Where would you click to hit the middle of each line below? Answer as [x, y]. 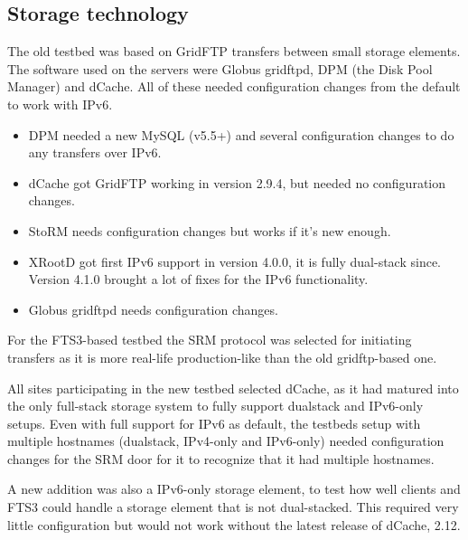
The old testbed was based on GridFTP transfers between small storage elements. [234, 51]
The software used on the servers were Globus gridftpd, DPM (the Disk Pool [220, 68]
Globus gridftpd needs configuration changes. [153, 309]
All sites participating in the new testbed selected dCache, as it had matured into [233, 388]
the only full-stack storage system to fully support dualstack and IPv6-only [215, 406]
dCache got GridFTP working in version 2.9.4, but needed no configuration [237, 182]
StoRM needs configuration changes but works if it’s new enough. [210, 230]
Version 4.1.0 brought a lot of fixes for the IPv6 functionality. [198, 279]
